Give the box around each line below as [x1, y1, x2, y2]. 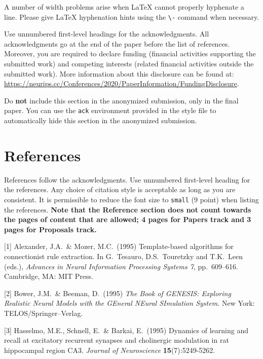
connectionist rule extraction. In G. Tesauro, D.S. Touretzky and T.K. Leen [4, 251, 243, 261]
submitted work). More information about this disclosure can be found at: [4, 68, 234, 79]
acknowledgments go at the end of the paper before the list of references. [4, 38, 230, 49]
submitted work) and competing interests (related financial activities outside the [4, 58, 254, 69]
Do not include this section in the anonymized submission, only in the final [4, 95, 239, 105]
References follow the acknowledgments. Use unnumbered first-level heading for [4, 174, 250, 185]
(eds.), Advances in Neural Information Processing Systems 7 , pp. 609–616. [4, 261, 238, 271]
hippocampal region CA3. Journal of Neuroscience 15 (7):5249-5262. [4, 344, 215, 355]
